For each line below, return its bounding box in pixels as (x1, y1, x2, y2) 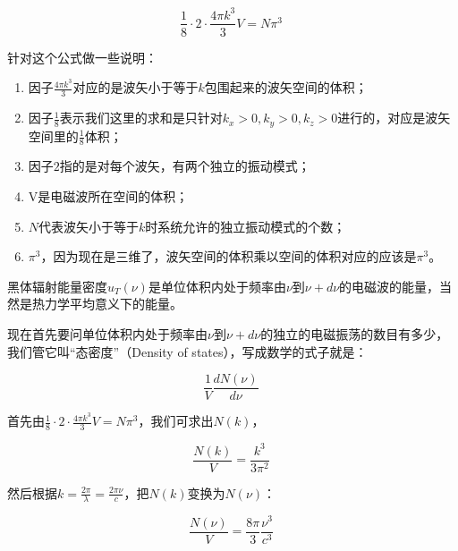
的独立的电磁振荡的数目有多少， (260, 324, 449, 343)
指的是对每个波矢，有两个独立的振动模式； (59, 157, 310, 175)
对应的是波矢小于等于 (72, 78, 199, 97)
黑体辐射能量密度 (7, 276, 107, 295)
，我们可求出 (138, 411, 214, 430)
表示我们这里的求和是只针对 (59, 108, 223, 127)
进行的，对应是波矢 (337, 108, 451, 127)
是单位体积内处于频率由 (148, 276, 286, 295)
